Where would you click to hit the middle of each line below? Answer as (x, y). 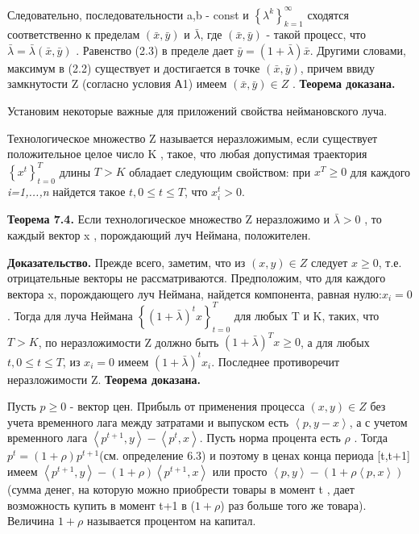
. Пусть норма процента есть (270, 438)
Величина (31, 521)
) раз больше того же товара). (293, 505)
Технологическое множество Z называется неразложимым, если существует (193, 138)
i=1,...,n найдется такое (66, 192)
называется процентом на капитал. (171, 521)
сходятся (328, 14)
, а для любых (335, 342)
